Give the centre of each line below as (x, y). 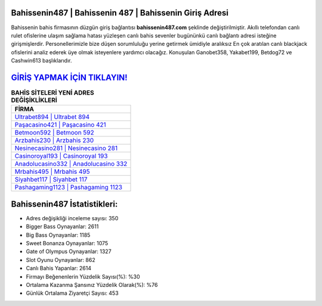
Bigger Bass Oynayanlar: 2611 (62, 227)
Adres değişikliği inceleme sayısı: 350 (72, 218)
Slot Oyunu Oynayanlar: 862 (61, 260)
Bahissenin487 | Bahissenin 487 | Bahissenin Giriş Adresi (120, 13)
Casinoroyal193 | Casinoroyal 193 (61, 156)
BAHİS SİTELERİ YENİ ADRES (53, 93)
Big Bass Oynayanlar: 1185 (58, 235)
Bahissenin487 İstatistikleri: (64, 204)
